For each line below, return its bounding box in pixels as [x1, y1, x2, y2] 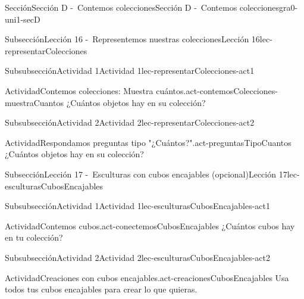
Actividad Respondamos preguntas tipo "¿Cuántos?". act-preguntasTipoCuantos [5, 136, 292, 148]
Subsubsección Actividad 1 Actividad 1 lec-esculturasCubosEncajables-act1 [5, 200, 271, 212]
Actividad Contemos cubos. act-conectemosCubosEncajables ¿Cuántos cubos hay [5, 219, 295, 232]
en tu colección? [5, 231, 63, 244]
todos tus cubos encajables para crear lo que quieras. [5, 283, 198, 295]
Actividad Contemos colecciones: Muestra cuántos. [5, 84, 186, 96]
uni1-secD [5, 13, 40, 25]
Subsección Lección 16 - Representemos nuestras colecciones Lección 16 [5, 33, 260, 45]
